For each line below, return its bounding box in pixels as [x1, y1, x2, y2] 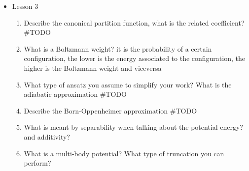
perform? [24, 158, 51, 168]
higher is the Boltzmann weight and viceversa [24, 62, 162, 73]
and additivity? [24, 131, 70, 142]
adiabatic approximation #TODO [24, 89, 127, 99]
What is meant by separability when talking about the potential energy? [24, 122, 243, 132]
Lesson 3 [12, 1, 38, 11]
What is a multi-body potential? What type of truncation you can [24, 148, 224, 158]
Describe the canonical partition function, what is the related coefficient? [24, 17, 245, 28]
